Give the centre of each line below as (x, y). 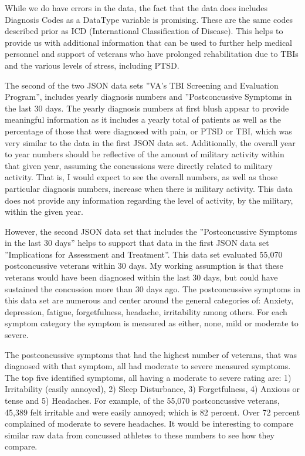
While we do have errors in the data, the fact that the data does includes (136, 8)
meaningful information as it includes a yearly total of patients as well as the (143, 119)
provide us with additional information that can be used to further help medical (148, 42)
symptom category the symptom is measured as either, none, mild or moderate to (152, 323)
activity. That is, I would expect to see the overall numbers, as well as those (141, 177)
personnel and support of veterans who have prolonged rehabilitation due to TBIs (152, 54)
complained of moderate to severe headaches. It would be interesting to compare (149, 423)
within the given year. (44, 212)
